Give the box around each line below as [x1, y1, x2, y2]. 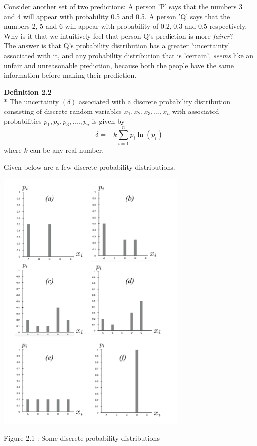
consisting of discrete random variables [4, 106, 122, 116]
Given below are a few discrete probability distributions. [4, 162, 175, 172]
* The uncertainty [4, 96, 59, 107]
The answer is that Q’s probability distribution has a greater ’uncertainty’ [4, 40, 230, 51]
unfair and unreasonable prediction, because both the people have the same [4, 60, 234, 70]
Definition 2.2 [4, 86, 52, 97]
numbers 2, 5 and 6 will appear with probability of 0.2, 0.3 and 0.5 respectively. [4, 21, 247, 31]
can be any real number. [30, 145, 104, 155]
